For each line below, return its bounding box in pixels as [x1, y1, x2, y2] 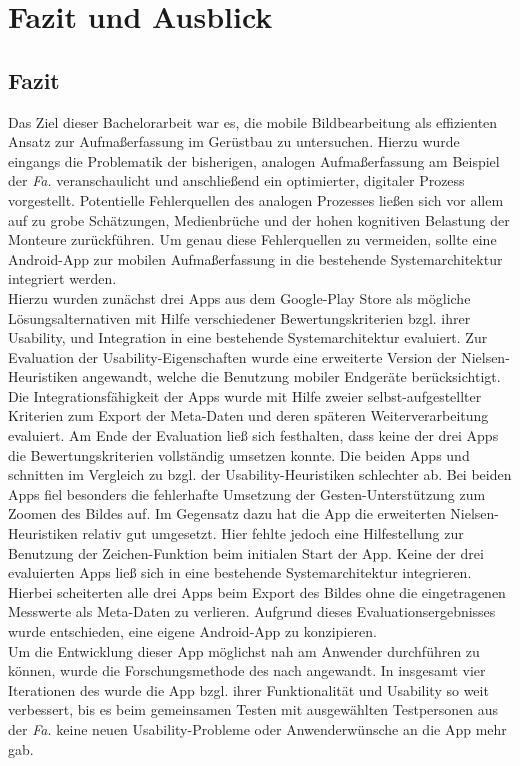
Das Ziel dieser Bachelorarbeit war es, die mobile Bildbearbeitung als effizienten [8, 111, 498, 132]
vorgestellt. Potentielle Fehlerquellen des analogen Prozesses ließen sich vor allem [8, 189, 504, 210]
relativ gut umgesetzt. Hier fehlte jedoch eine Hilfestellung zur [82, 523, 464, 544]
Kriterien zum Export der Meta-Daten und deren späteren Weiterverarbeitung [8, 405, 489, 426]
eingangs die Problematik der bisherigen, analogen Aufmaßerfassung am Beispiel [8, 150, 500, 171]
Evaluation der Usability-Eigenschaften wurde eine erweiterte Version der [8, 346, 457, 367]
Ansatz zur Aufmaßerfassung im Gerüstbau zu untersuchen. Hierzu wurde [8, 131, 460, 152]
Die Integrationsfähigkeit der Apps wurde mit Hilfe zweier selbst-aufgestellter [8, 385, 482, 406]
